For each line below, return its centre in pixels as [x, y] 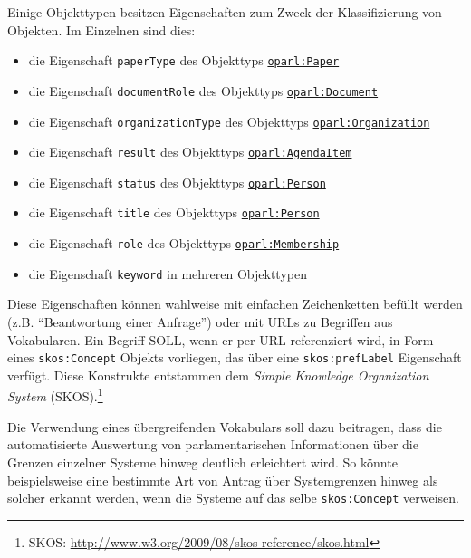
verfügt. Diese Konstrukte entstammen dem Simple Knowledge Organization [218, 375]
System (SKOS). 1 [55, 395]
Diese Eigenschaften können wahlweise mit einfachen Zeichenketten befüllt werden [235, 304]
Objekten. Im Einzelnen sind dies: [101, 29]
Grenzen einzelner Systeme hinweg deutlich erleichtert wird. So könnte [202, 462]
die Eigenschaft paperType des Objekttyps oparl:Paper [184, 60]
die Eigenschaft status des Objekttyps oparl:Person [177, 182]
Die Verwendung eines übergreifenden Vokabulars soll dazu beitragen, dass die [225, 426]
